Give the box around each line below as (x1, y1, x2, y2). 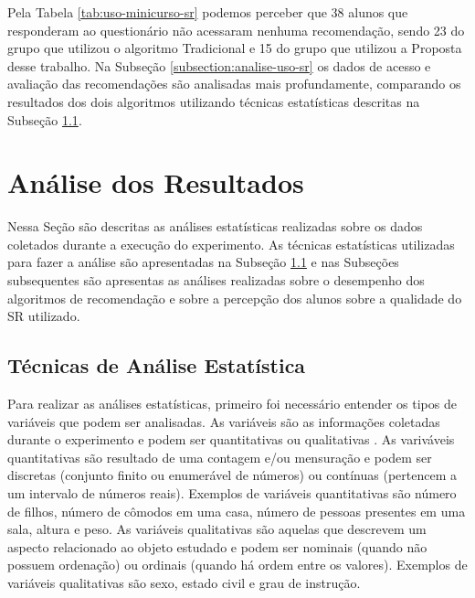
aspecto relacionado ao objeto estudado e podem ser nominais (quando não (7, 537, 427, 556)
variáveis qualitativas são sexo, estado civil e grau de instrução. (7, 572, 361, 592)
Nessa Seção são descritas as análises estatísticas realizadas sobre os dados (7, 217, 423, 236)
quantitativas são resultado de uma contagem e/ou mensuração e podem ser (7, 447, 432, 466)
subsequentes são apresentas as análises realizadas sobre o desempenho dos (7, 271, 425, 290)
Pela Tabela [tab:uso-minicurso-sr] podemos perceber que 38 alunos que (7, 3, 408, 21)
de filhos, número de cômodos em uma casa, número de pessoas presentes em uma (7, 501, 466, 520)
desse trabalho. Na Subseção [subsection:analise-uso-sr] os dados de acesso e (7, 56, 431, 75)
